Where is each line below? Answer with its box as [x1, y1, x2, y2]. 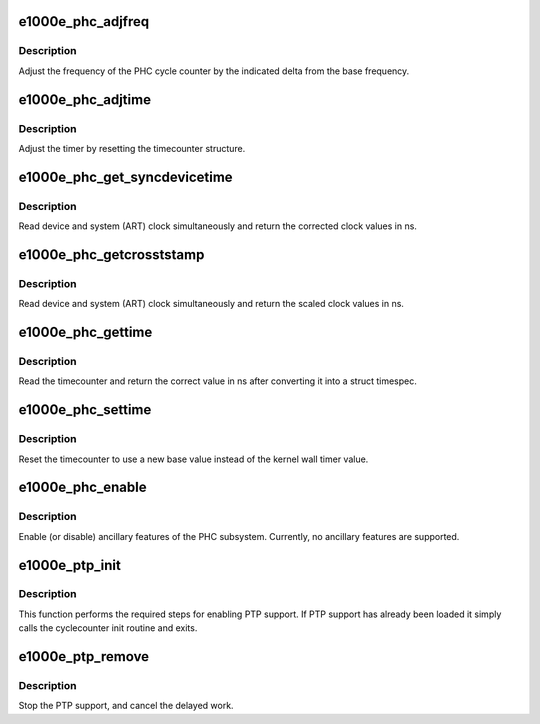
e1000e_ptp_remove [18, 648, 150, 665]
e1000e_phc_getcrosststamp [18, 246, 205, 263]
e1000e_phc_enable [18, 479, 147, 496]
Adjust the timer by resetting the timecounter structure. [18, 142, 246, 154]
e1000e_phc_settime [18, 401, 152, 419]
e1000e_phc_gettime [18, 324, 153, 341]
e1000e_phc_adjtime [18, 91, 152, 108]
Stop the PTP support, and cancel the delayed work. [18, 700, 234, 712]
